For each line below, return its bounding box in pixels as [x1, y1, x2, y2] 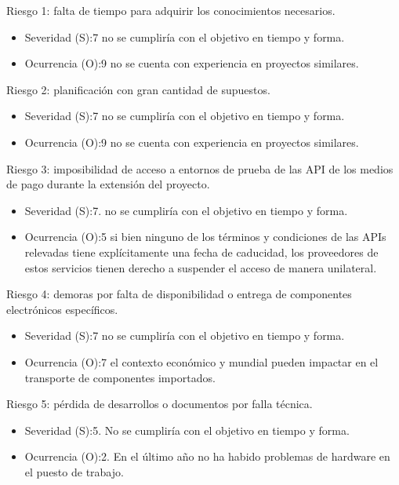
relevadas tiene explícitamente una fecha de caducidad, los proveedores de [24, 243, 379, 260]
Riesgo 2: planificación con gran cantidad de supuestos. [6, 81, 270, 97]
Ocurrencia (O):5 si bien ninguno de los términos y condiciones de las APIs [24, 228, 386, 245]
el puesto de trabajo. [24, 463, 124, 480]
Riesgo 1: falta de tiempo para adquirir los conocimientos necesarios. [6, 2, 336, 18]
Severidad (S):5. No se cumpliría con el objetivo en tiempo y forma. [24, 421, 350, 438]
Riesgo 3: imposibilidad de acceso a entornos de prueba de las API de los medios [6, 160, 394, 177]
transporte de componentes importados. [24, 369, 216, 385]
